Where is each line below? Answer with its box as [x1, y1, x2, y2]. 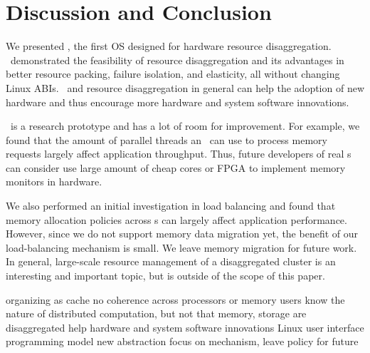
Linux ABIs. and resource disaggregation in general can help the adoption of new [6, 80, 365, 95]
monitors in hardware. [6, 174, 102, 189]
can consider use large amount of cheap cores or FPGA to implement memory [6, 160, 346, 175]
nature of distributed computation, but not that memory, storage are [6, 306, 307, 321]
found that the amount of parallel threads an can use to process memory [6, 132, 327, 147]
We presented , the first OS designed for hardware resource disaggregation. [6, 39, 332, 53]
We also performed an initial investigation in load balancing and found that [6, 198, 336, 213]
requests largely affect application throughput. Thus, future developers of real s [6, 146, 351, 161]
